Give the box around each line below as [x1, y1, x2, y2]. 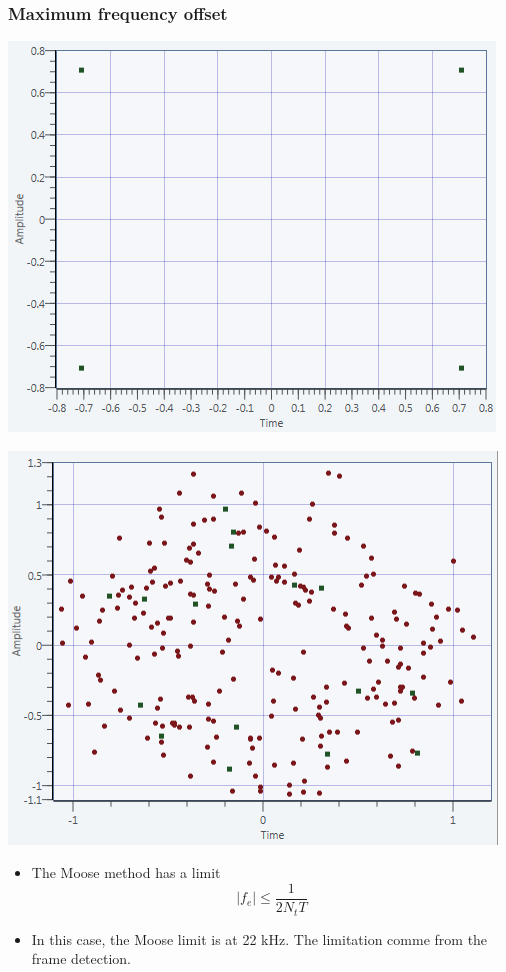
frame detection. [31, 948, 132, 969]
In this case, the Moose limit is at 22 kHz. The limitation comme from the [31, 928, 488, 949]
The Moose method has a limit [31, 862, 221, 883]
